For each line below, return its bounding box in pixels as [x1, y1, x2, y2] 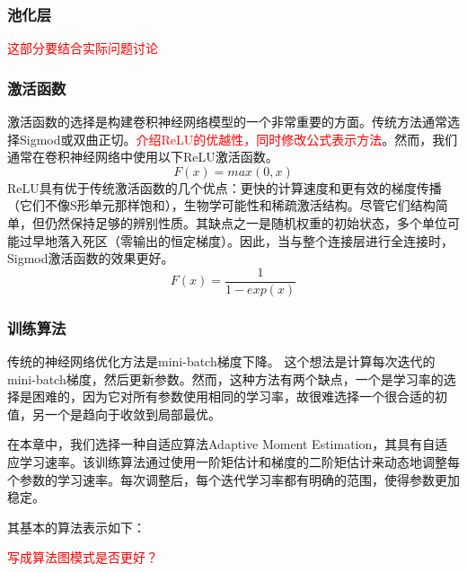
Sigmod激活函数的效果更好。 [7, 249, 174, 268]
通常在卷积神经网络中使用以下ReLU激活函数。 [7, 147, 278, 166]
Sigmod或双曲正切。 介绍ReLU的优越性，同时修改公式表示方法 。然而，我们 [19, 129, 458, 148]
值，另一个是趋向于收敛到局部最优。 [7, 404, 221, 423]
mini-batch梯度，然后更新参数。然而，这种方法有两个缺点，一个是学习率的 [7, 369, 444, 388]
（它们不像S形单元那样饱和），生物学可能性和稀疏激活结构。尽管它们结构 [7, 196, 436, 215]
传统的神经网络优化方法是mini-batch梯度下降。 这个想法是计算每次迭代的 [7, 352, 436, 371]
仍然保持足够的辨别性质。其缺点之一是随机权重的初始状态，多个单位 [44, 214, 447, 232]
